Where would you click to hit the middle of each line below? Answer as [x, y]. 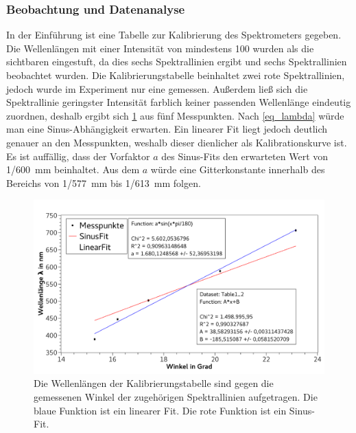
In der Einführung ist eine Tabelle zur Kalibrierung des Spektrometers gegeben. [174, 35]
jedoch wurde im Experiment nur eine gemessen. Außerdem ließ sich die [157, 88]
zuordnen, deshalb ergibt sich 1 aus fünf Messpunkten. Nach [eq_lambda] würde [175, 115]
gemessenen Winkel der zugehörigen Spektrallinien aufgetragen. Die [176, 396]
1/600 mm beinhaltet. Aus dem [73, 169]
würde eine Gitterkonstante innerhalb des [238, 169]
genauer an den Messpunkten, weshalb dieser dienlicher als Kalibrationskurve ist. [177, 142]
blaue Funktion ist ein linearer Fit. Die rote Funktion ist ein [160, 410]
